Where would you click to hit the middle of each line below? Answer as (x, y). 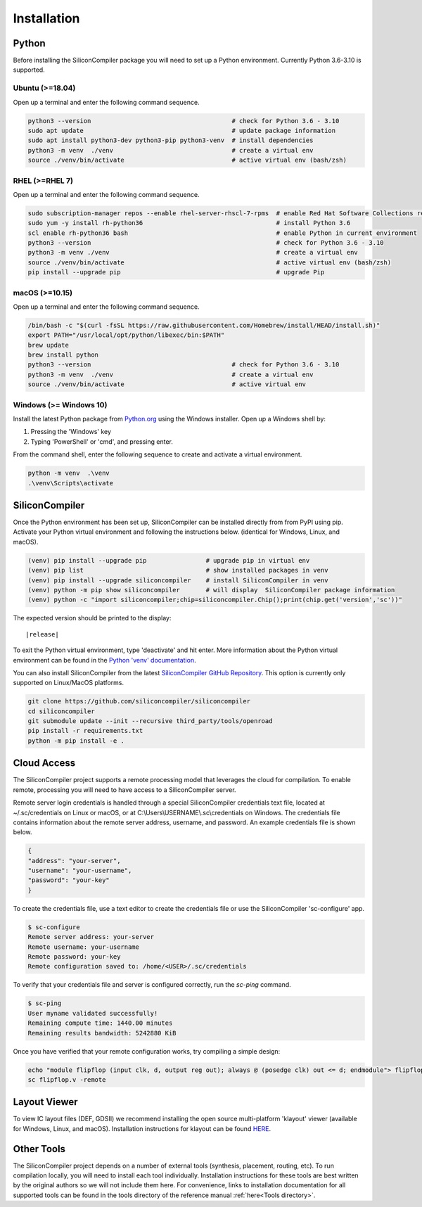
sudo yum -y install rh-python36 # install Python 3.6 (189, 223)
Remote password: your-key (74, 957)
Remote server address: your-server (91, 937)
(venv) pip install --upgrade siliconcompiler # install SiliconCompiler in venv (178, 580)
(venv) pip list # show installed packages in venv (178, 570)
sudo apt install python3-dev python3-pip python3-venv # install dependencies (171, 140)
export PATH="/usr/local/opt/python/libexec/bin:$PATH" (126, 335)
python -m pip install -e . (76, 741)
